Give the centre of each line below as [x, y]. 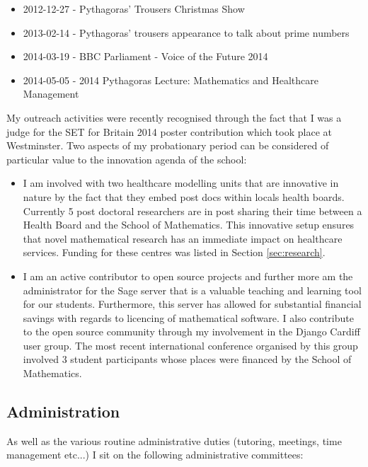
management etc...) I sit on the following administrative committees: [155, 455]
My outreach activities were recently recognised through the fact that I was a [174, 117]
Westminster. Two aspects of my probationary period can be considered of [168, 145]
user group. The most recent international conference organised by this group [190, 345]
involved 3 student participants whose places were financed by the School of [187, 359]
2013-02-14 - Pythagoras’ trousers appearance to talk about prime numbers [186, 32]
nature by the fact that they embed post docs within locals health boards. [184, 196]
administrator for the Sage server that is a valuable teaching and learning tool [192, 290]
